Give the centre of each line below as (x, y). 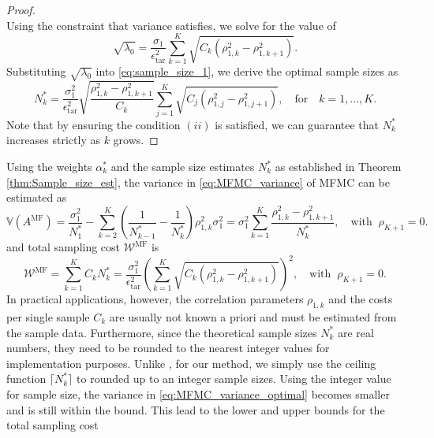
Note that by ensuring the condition (94, 124)
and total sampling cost (64, 247)
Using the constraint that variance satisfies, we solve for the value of (171, 25)
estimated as (37, 197)
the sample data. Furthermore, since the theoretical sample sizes (162, 332)
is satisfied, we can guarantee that (297, 124)
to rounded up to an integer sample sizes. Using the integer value (234, 379)
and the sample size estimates (183, 167)
